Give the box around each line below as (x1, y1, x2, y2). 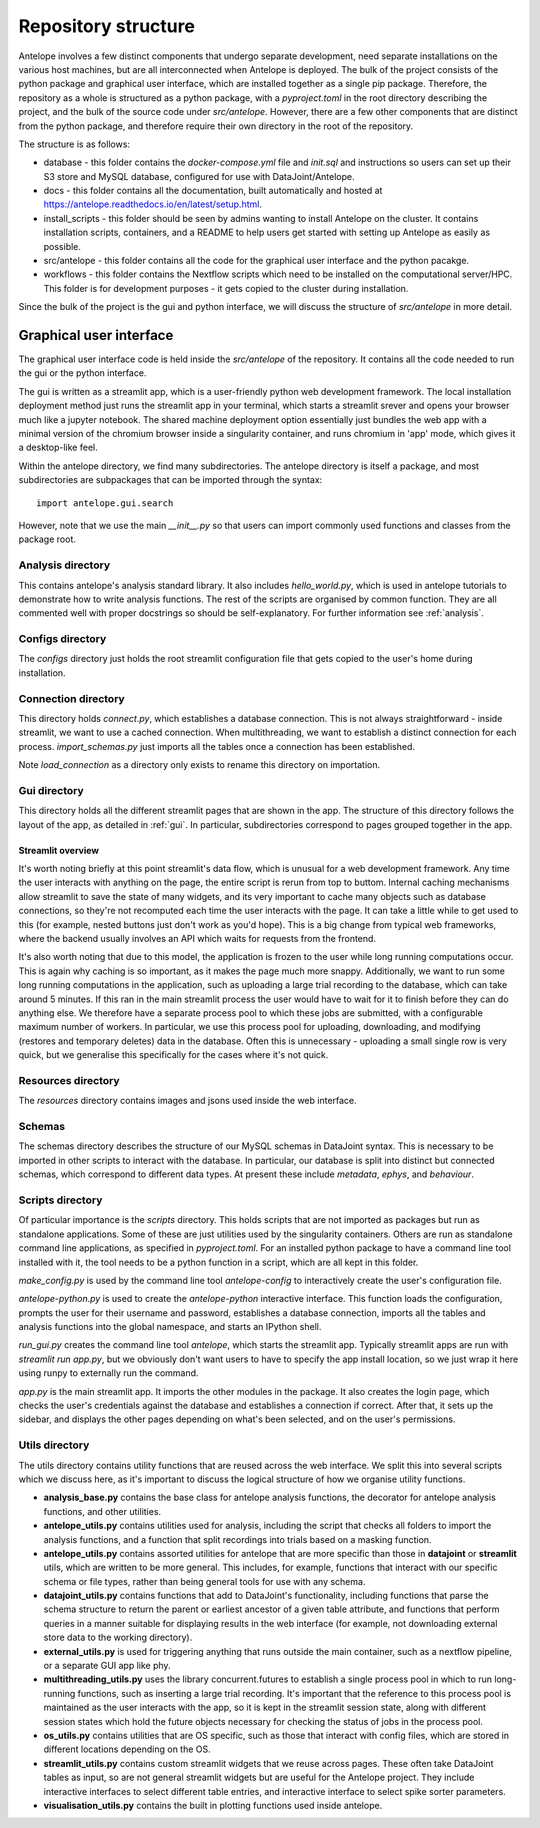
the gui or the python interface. (18, 367, 147, 379)
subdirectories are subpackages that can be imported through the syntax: (18, 474, 323, 486)
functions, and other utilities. (43, 1505, 162, 1517)
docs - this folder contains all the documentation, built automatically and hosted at (43, 185, 383, 197)
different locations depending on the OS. (43, 1743, 212, 1755)
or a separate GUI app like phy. (43, 1660, 171, 1672)
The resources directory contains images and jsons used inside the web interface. (18, 1095, 357, 1107)
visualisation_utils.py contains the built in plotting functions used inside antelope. (43, 1799, 383, 1811)
